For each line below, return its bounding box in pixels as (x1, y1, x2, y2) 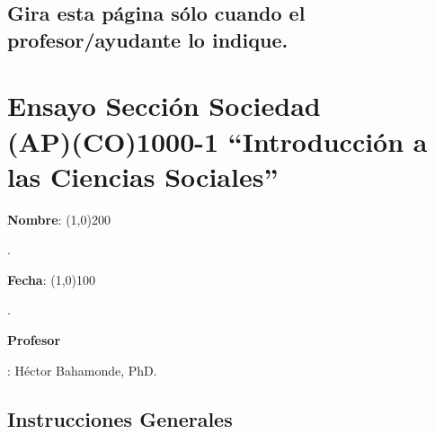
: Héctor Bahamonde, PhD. (7, 360, 157, 379)
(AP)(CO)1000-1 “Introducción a (7, 122, 428, 159)
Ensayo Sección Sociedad (7, 87, 321, 124)
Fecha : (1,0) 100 (7, 270, 95, 288)
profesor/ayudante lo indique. (7, 25, 289, 53)
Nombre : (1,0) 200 (7, 209, 111, 228)
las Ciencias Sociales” (7, 157, 279, 194)
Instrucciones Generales (7, 404, 233, 432)
